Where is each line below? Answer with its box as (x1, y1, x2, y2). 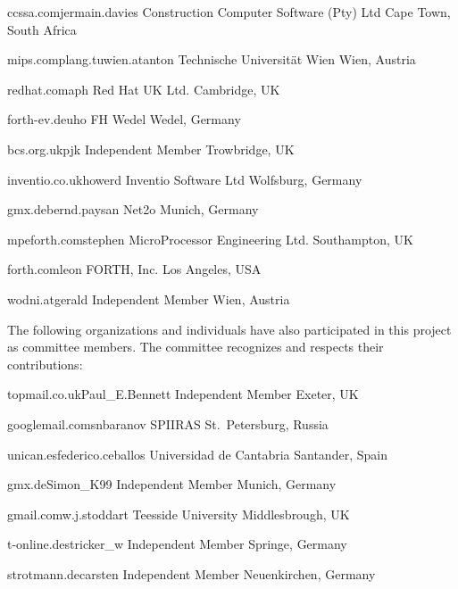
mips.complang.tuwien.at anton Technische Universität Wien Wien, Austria (7, 50, 416, 69)
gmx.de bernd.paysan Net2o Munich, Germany (7, 200, 259, 219)
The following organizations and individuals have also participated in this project (7, 319, 452, 338)
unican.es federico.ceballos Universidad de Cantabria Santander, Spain (7, 444, 387, 463)
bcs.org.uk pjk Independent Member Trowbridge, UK (7, 139, 295, 158)
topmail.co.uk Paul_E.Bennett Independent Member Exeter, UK (7, 385, 359, 403)
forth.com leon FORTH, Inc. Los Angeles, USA (7, 260, 262, 278)
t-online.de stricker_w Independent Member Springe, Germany (7, 535, 347, 553)
